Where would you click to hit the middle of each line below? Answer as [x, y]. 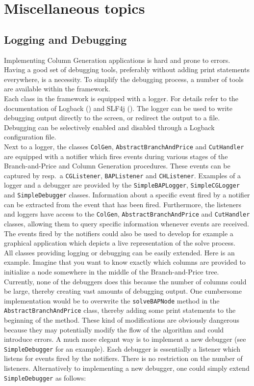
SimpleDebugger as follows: [45, 377]
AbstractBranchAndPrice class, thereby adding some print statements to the [120, 310]
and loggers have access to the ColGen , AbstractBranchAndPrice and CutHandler [127, 214]
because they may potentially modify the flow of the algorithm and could [114, 329]
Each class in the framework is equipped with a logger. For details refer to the [121, 98]
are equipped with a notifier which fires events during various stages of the [116, 156]
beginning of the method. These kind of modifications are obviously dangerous [122, 320]
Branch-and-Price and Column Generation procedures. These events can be [117, 166]
